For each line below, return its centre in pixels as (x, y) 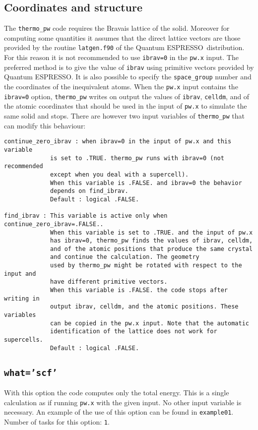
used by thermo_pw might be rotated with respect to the (146, 266)
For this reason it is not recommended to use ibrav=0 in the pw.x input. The (121, 57)
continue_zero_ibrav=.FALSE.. (54, 224)
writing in (22, 298)
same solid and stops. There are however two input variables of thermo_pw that (124, 116)
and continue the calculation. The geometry (125, 257)
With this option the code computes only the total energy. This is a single (117, 393)
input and (20, 274)
